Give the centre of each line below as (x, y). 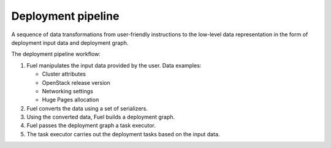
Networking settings (67, 91)
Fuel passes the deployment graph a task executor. (91, 125)
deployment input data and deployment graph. (70, 42)
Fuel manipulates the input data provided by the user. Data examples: (114, 65)
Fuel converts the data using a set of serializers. (87, 108)
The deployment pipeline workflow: (56, 54)
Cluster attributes (64, 74)
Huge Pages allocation (70, 100)
